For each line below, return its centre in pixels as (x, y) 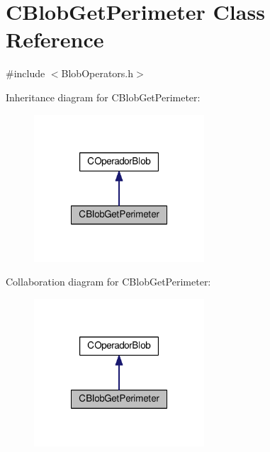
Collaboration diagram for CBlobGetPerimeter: (108, 282)
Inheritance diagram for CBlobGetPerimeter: (103, 97)
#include (26, 73)
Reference (55, 39)
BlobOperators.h (97, 73)
